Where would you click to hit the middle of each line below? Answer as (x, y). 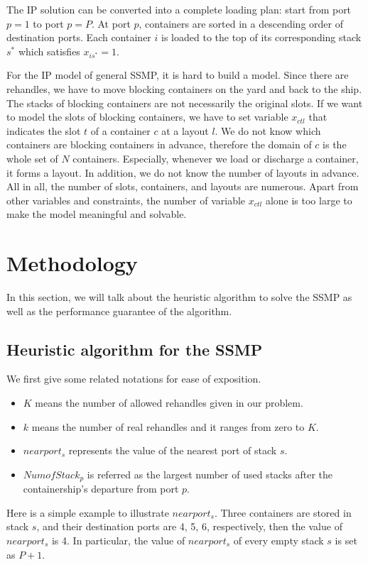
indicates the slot (44, 130)
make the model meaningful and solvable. (97, 214)
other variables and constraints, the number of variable (126, 200)
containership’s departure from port (101, 489)
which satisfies (49, 51)
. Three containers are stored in (283, 512)
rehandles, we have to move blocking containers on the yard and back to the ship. (184, 88)
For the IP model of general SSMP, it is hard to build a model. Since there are (178, 75)
